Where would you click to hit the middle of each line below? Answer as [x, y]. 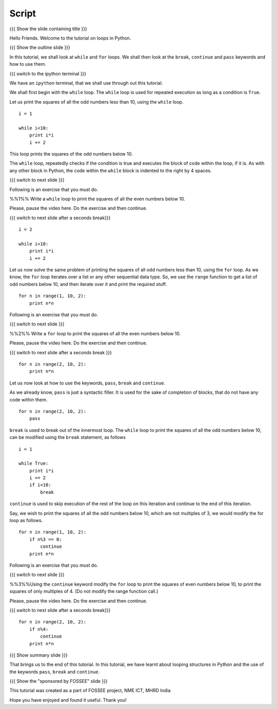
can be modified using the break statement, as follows [67, 437]
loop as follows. [26, 521]
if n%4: [39, 629]
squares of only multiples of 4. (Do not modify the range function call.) [84, 591]
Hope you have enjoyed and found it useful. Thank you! [68, 700]
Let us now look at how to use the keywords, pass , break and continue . [87, 383]
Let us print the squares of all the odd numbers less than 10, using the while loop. [96, 102]
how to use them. [28, 64]
